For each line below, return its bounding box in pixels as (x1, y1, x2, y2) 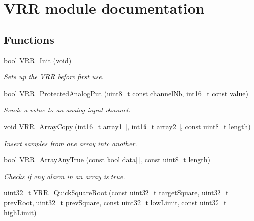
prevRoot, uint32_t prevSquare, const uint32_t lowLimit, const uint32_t (4, 197, 227, 207)
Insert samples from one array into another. (4, 138, 137, 148)
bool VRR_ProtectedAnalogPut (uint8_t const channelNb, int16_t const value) (4, 88, 248, 98)
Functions (4, 32, 54, 47)
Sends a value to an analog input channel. (4, 105, 131, 115)
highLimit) (4, 207, 36, 217)
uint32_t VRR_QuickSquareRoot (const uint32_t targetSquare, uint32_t (4, 187, 229, 198)
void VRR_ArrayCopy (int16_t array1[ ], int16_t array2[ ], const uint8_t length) (4, 121, 251, 131)
